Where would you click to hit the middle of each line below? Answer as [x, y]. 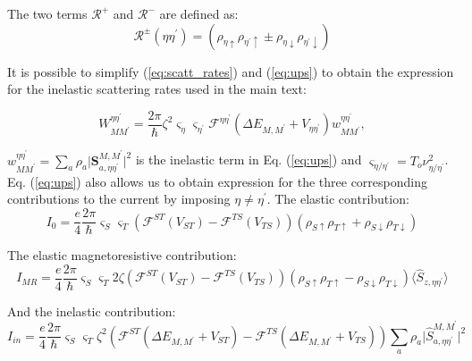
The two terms [47, 13]
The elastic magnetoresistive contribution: [122, 255]
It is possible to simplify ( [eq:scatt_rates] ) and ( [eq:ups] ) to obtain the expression [231, 71]
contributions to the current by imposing [119, 199]
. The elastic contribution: [338, 199]
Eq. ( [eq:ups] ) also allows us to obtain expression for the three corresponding [217, 181]
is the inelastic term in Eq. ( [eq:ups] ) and [249, 160]
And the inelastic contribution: [92, 311]
